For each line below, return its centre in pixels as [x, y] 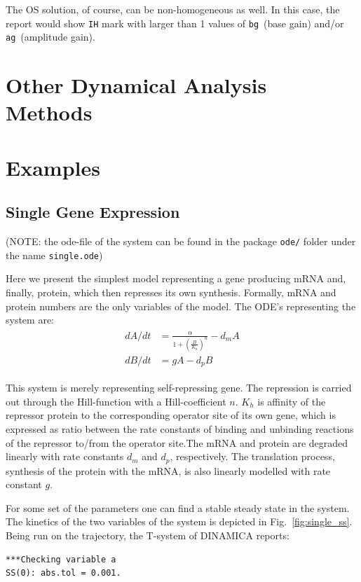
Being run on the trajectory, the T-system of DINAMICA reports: [148, 535]
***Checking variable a [61, 559]
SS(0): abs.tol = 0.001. [63, 573]
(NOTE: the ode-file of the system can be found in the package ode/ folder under [181, 241]
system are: [30, 320]
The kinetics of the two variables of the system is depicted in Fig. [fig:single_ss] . [179, 521]
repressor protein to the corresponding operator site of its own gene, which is [171, 415]
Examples [53, 167]
